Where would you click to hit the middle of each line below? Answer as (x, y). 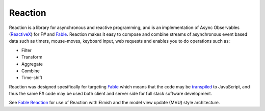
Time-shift (32, 78)
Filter (26, 50)
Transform (32, 57)
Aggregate (32, 64)
